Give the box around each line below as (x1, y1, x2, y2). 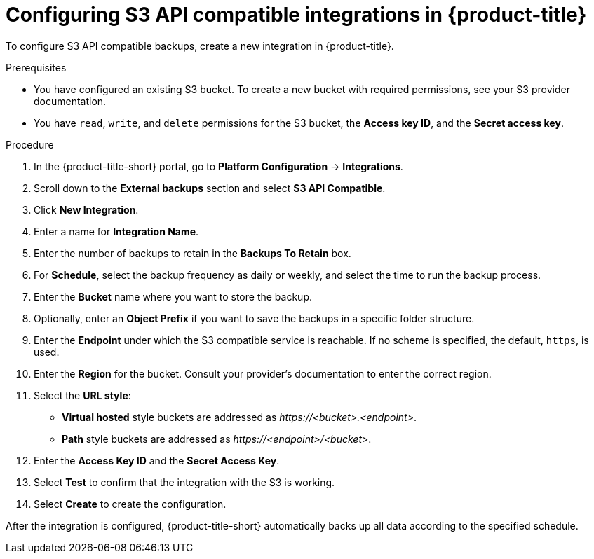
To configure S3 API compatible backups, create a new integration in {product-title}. (6, 39, 394, 52)
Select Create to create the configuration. (34, 497, 227, 510)
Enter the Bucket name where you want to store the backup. (34, 290, 312, 303)
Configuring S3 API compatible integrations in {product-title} (6, 3, 587, 27)
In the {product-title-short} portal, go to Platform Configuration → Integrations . (34, 160, 403, 172)
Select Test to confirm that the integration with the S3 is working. (34, 476, 335, 488)
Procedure (6, 138, 54, 151)
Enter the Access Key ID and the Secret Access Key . (34, 454, 280, 467)
